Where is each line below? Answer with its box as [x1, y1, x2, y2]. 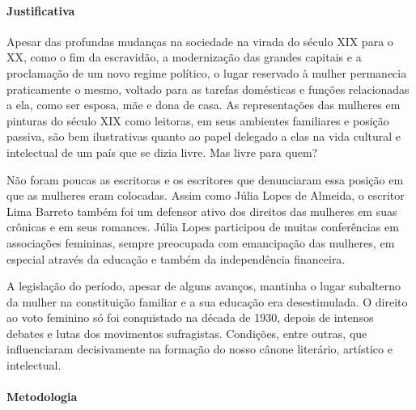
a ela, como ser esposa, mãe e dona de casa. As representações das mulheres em [6, 96, 401, 113]
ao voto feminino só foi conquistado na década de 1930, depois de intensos [6, 309, 374, 326]
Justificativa [6, 2, 75, 19]
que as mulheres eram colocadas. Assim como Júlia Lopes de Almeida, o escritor [6, 187, 405, 204]
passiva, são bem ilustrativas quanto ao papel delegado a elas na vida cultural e [6, 128, 401, 145]
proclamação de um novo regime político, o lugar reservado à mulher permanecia [6, 64, 407, 81]
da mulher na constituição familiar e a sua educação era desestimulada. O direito [6, 293, 408, 310]
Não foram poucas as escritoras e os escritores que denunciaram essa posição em [6, 171, 404, 188]
